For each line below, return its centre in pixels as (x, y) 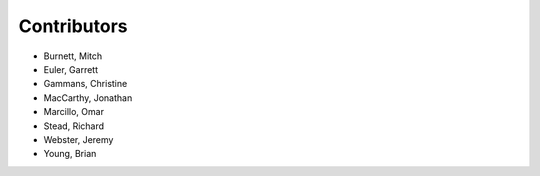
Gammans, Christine (85, 84)
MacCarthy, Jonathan (88, 97)
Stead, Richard (74, 126)
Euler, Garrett (71, 69)
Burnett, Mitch (73, 56)
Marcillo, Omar (74, 112)
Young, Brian (70, 154)
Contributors (73, 26)
